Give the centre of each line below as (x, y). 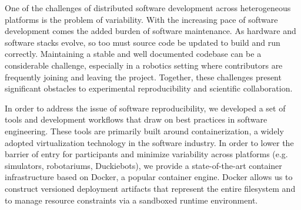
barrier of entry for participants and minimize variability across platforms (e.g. (146, 154)
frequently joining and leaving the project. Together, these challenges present (143, 77)
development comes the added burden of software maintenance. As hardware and (150, 31)
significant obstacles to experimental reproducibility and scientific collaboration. (149, 88)
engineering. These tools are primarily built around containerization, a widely (144, 131)
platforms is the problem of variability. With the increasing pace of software (141, 19)
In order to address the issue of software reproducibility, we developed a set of (145, 108)
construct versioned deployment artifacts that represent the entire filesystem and (150, 188)
